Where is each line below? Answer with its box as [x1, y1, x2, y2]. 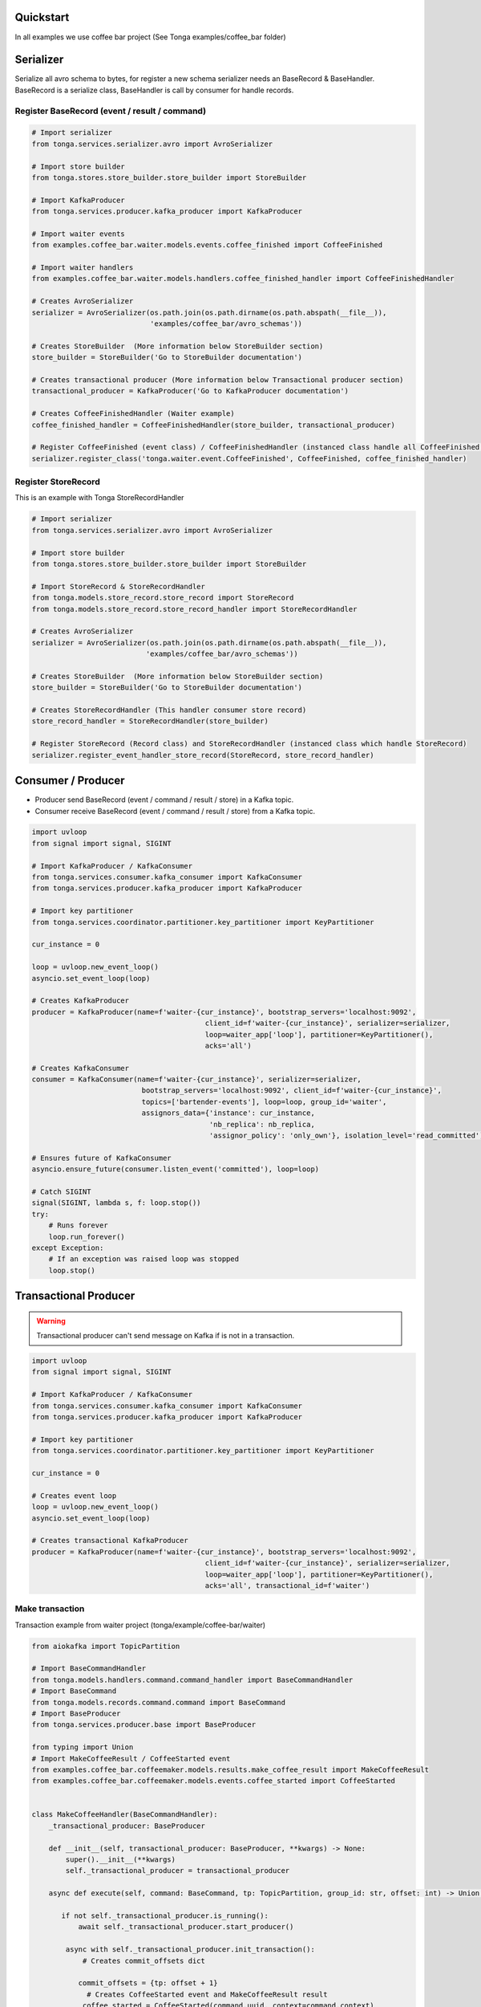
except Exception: [31, 1243, 104, 1252]
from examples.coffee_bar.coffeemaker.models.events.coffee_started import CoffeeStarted [31, 1777, 396, 1785]
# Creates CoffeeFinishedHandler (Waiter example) [31, 409, 236, 418]
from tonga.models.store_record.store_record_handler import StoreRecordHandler [31, 605, 358, 613]
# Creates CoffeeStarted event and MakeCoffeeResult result [87, 1989, 328, 1999]
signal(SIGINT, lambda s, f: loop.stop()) [31, 1199, 201, 1207]
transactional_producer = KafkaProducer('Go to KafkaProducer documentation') [31, 386, 349, 396]
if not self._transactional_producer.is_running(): [61, 1911, 269, 1920]
